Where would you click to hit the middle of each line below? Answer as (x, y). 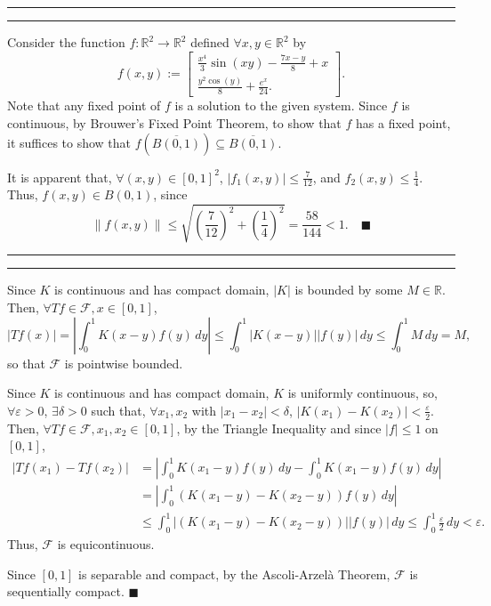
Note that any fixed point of (84, 105)
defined (210, 42)
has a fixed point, (403, 122)
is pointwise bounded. (124, 363)
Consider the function (66, 42)
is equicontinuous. (106, 544)
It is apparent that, (60, 177)
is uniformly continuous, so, (362, 393)
